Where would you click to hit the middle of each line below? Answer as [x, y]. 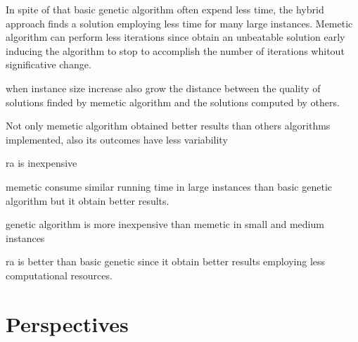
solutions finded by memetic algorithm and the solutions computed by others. [173, 102]
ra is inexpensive [41, 163]
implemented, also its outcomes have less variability [117, 139]
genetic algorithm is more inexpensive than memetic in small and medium [165, 224]
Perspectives [67, 323]
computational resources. [59, 275]
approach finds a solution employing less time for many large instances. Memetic [179, 23]
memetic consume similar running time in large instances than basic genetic [169, 186]
